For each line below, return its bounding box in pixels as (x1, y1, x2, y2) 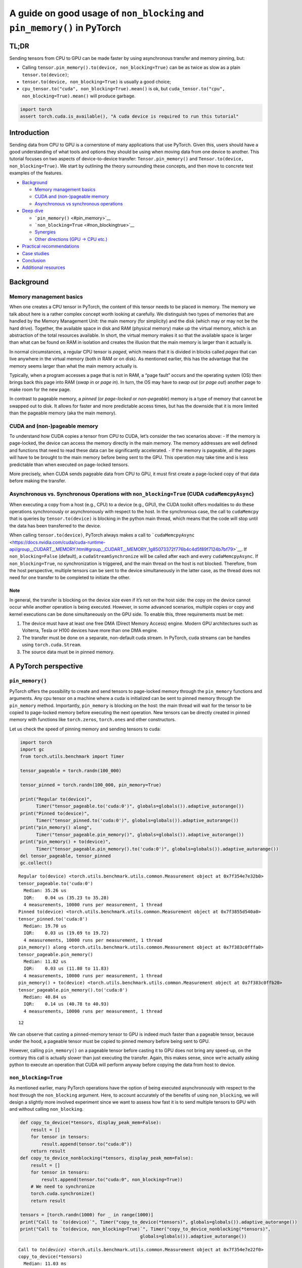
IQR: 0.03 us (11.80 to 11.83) (23, 966, 109, 971)
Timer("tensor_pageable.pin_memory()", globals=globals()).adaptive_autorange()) (36, 832, 244, 837)
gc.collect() (20, 860, 53, 866)
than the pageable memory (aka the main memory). (9, 410, 117, 416)
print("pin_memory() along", (20, 825, 93, 830)
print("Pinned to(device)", (20, 811, 90, 816)
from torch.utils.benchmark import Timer (20, 754, 124, 759)
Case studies (22, 250, 50, 256)
